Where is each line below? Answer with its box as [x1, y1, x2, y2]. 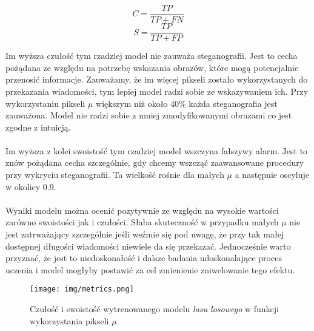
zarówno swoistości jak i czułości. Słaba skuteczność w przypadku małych [5, 216, 279, 228]
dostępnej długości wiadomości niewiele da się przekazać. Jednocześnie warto [5, 239, 291, 252]
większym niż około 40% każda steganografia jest [96, 97, 278, 109]
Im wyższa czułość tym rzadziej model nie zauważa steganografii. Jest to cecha [5, 49, 298, 62]
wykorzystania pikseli [30, 314, 109, 327]
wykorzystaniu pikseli [5, 97, 85, 109]
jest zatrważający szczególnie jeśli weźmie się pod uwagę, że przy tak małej [5, 228, 284, 241]
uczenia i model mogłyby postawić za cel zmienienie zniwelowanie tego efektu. [5, 263, 295, 276]
